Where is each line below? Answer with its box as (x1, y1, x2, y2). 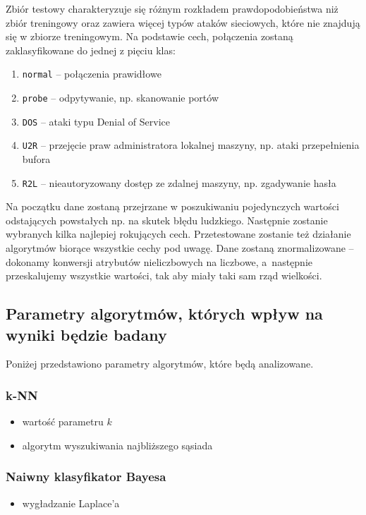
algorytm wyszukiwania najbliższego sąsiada (22, 437, 213, 452)
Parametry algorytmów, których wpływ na (6, 303, 323, 325)
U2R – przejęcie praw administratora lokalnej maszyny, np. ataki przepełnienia (22, 138, 360, 152)
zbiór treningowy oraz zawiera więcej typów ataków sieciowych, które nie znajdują (6, 15, 360, 30)
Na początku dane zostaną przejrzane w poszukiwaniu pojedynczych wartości (6, 199, 339, 214)
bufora (22, 152, 51, 166)
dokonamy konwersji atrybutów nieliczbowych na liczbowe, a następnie (6, 254, 313, 269)
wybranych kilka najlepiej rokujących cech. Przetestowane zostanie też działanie (6, 226, 351, 241)
